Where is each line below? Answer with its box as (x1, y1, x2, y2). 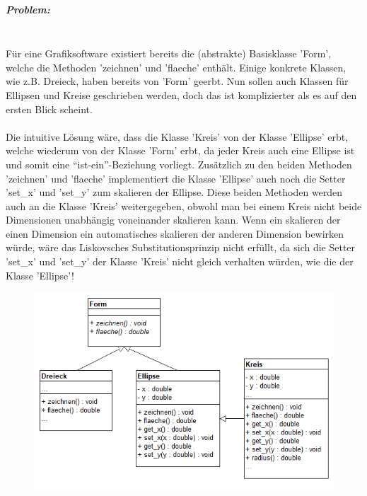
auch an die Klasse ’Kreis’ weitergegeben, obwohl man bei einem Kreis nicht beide (6, 198, 362, 213)
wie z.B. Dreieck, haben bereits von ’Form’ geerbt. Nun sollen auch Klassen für (6, 74, 349, 88)
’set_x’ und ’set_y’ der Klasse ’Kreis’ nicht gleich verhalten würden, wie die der (6, 254, 354, 269)
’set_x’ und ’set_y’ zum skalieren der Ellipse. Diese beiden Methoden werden (6, 185, 343, 200)
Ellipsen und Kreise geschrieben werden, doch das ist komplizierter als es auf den (6, 87, 357, 102)
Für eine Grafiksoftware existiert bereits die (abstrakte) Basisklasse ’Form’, (6, 46, 332, 61)
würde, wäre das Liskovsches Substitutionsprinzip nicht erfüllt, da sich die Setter (6, 240, 356, 255)
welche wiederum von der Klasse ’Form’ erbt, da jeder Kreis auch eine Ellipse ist (6, 143, 355, 158)
